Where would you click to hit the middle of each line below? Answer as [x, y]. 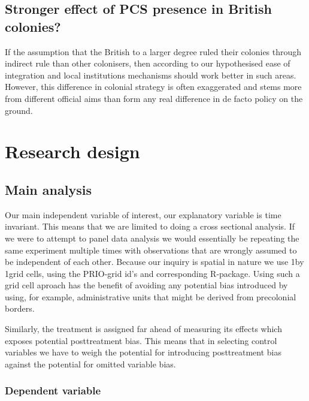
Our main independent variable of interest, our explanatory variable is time [143, 214]
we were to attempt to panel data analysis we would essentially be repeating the [152, 238]
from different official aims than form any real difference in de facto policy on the [154, 98]
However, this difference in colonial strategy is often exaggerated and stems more [153, 87]
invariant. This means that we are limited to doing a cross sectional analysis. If [150, 226]
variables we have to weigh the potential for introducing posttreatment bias [143, 352]
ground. [19, 110]
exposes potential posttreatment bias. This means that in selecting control [141, 340]
